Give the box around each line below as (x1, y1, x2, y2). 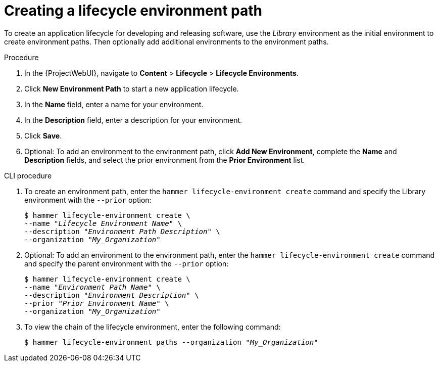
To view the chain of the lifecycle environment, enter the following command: (24, 322, 281, 331)
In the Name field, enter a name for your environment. (24, 100, 204, 109)
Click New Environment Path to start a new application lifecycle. (24, 84, 239, 93)
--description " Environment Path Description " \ (24, 227, 220, 236)
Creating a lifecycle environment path (4, 2, 263, 19)
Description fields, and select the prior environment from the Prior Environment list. (24, 155, 305, 164)
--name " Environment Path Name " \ (24, 283, 161, 291)
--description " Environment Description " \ (24, 291, 199, 299)
